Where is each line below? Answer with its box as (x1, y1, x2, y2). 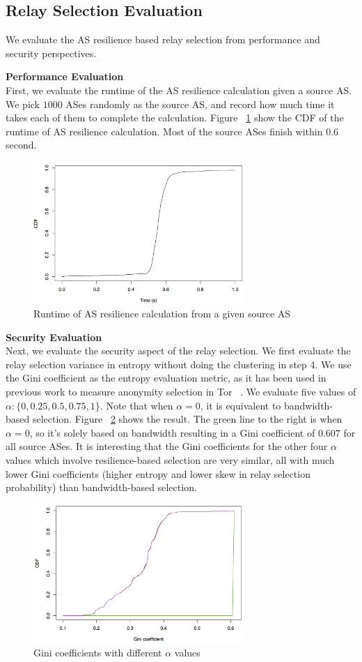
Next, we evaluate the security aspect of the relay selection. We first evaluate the (6, 343, 351, 358)
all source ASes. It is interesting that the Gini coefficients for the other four (6, 439, 328, 453)
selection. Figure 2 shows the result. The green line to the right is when (32, 412, 343, 426)
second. (6, 137, 37, 152)
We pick (6, 96, 40, 111)
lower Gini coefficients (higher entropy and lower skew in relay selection (6, 466, 310, 481)
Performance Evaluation (6, 69, 124, 84)
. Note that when (100, 398, 173, 412)
